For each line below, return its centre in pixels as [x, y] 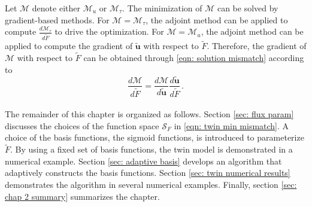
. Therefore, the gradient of [257, 46]
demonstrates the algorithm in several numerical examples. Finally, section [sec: [151, 184]
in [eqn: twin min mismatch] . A [231, 125]
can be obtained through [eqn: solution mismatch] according [194, 58]
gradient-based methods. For [57, 19]
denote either [56, 8]
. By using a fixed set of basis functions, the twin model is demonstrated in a [152, 149]
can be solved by [248, 8]
